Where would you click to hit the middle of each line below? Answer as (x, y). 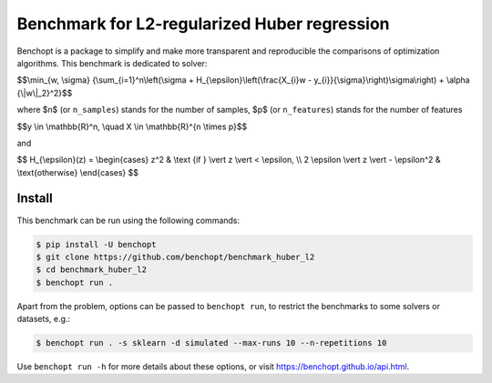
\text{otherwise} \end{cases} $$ (77, 172)
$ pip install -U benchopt (96, 244)
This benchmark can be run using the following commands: (128, 220)
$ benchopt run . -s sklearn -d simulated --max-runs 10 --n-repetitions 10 (211, 343)
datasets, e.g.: (44, 319)
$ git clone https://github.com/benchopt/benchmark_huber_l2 (175, 257)
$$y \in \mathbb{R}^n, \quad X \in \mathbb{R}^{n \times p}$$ (132, 126)
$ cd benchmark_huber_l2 (92, 270)
